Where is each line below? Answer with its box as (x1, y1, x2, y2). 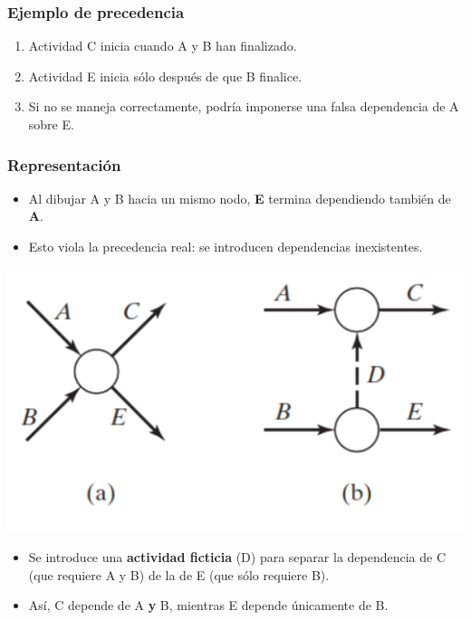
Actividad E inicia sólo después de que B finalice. (28, 66, 303, 85)
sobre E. (28, 115, 74, 133)
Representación (7, 153, 121, 176)
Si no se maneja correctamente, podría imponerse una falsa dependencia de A (28, 97, 459, 116)
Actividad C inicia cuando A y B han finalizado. (28, 36, 297, 55)
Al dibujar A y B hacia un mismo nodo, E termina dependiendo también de (28, 188, 451, 207)
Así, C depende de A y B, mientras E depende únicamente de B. (28, 596, 389, 615)
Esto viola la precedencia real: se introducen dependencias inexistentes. (28, 237, 423, 255)
